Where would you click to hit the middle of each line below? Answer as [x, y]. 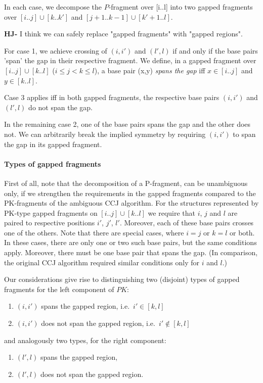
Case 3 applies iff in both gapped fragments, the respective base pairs [112, 97]
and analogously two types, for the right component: [85, 340]
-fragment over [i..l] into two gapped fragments [181, 7]
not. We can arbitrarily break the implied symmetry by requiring [105, 134]
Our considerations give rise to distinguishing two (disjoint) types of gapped [122, 279]
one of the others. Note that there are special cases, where [94, 232]
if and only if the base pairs [215, 50]
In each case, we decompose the [53, 7]
